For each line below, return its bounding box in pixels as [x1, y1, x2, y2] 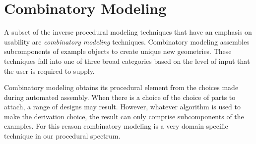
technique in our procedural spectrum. [4, 131, 121, 141]
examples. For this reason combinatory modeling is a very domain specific [4, 121, 228, 131]
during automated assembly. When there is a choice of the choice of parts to [4, 92, 236, 102]
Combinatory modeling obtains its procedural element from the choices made [4, 82, 239, 93]
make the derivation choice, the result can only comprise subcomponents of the [4, 111, 244, 121]
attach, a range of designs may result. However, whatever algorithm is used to [4, 101, 241, 112]
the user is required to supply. [4, 65, 95, 76]
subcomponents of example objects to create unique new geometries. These [4, 46, 232, 56]
